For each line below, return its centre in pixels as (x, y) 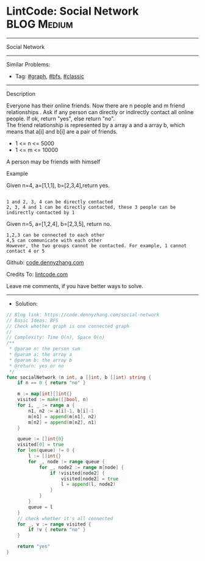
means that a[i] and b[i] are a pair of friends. (62, 131)
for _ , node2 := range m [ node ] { (81, 467)
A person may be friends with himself (53, 161)
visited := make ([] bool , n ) (53, 400)
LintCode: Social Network (73, 11)
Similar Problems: (28, 64)
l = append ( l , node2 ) (88, 484)
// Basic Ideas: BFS (33, 320)
